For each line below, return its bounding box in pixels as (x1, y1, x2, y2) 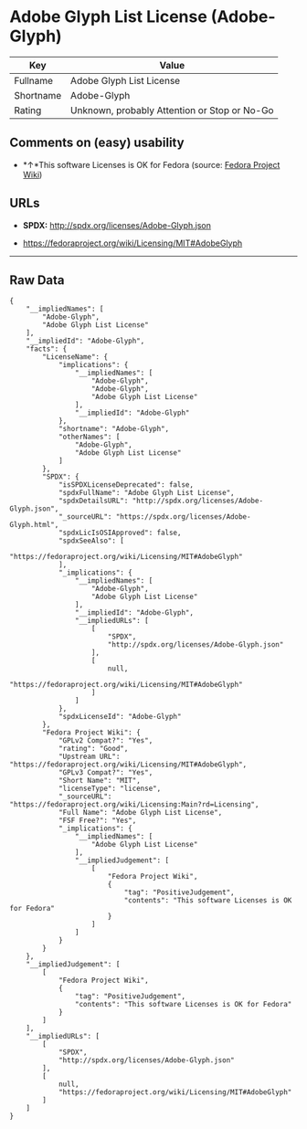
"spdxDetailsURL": (58, 496, 129, 506)
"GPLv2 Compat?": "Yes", (58, 736, 153, 745)
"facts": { (26, 344, 68, 353)
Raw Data (9, 272, 66, 288)
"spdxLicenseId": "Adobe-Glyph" (58, 712, 182, 722)
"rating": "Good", (58, 744, 129, 754)
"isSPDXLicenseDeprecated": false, (58, 480, 195, 490)
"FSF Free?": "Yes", (58, 816, 137, 826)
